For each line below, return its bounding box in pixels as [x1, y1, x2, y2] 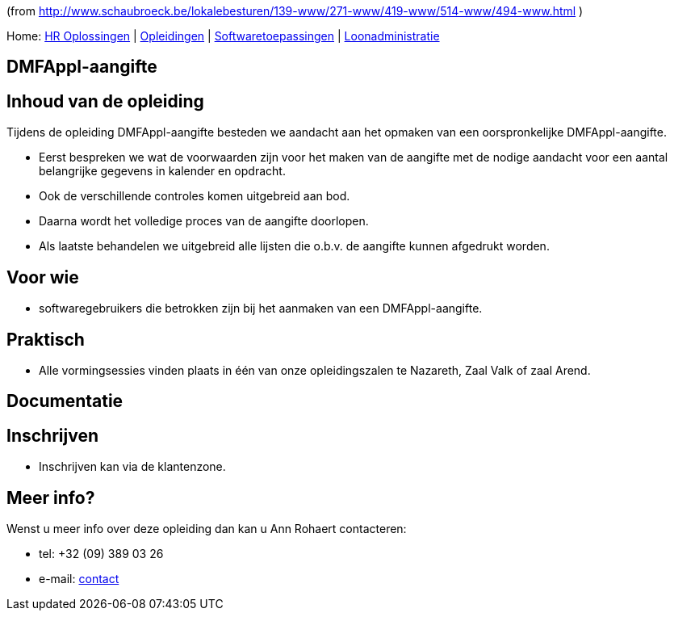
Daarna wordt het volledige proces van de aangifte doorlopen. [39, 214, 369, 229]
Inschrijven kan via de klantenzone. [39, 460, 226, 474]
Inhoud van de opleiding [6, 90, 204, 111]
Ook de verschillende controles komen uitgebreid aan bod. [39, 189, 350, 204]
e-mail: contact [39, 572, 119, 586]
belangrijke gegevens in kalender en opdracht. [39, 164, 286, 178]
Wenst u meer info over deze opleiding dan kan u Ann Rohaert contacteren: [6, 522, 407, 536]
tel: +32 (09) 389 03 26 [39, 547, 164, 561]
